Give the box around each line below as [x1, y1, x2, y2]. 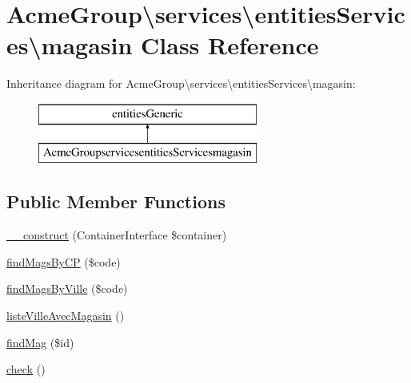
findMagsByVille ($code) [6, 280, 128, 297]
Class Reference [141, 29, 319, 61]
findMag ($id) [6, 334, 74, 350]
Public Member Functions [6, 189, 225, 214]
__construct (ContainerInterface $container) [6, 227, 227, 243]
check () [6, 361, 46, 377]
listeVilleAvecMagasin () [6, 307, 125, 324]
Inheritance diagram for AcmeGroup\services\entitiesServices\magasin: [6, 75, 356, 92]
